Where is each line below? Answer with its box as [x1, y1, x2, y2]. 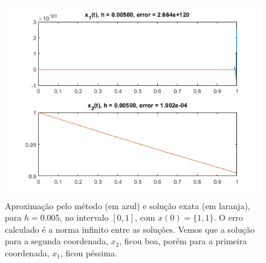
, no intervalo [59, 211, 109, 224]
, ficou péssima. [60, 246, 117, 259]
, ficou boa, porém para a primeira [119, 235, 247, 247]
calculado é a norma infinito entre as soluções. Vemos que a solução [5, 222, 255, 235]
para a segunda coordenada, [5, 235, 108, 247]
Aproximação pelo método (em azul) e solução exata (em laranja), [5, 199, 250, 212]
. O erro [213, 211, 243, 224]
